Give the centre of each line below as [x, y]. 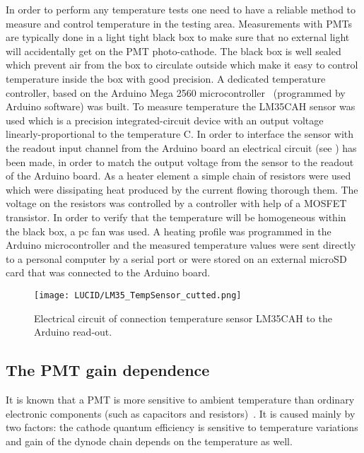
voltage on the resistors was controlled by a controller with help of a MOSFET [176, 203]
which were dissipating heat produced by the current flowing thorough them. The [182, 189]
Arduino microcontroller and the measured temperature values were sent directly [181, 245]
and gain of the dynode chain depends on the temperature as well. [149, 441]
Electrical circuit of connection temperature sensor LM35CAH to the [183, 318]
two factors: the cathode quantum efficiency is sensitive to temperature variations [182, 427]
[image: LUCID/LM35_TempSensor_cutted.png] [138, 295]
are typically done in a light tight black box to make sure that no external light [178, 37]
